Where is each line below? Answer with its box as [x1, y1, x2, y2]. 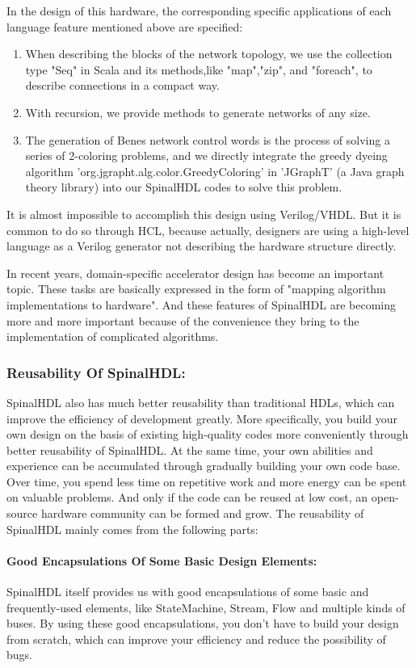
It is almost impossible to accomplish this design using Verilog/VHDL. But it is [6, 205, 401, 222]
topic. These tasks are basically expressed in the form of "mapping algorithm [6, 280, 386, 297]
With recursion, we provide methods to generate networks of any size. [25, 103, 371, 120]
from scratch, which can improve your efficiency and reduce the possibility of [6, 630, 386, 647]
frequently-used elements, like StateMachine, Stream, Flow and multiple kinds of [6, 599, 405, 615]
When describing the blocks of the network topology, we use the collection [25, 45, 393, 62]
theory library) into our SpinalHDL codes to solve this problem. [25, 179, 342, 195]
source [6, 505, 38, 522]
